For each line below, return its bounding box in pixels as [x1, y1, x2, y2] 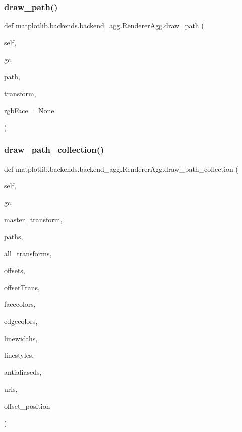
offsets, [4, 265, 25, 276]
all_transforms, [4, 248, 52, 258]
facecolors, [4, 299, 36, 309]
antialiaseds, [4, 366, 42, 377]
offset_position [4, 400, 50, 411]
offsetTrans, [4, 282, 40, 292]
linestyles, [4, 350, 34, 360]
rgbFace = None [4, 105, 54, 116]
